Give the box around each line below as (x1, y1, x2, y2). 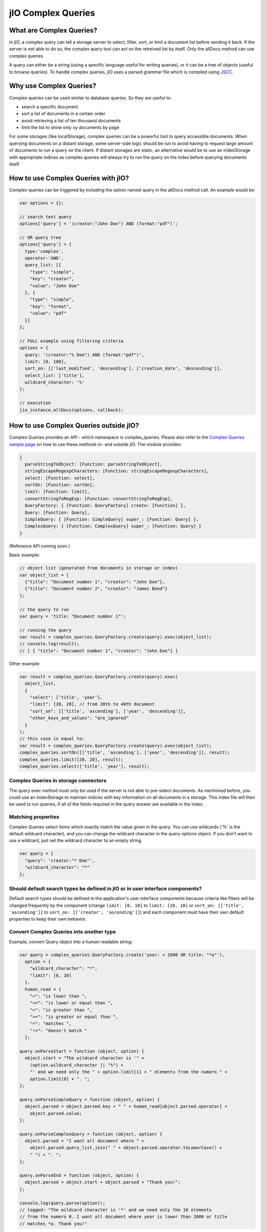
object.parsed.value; (30, 1110, 82, 1116)
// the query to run (19, 607, 69, 612)
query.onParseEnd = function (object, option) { (19, 1173, 139, 1178)
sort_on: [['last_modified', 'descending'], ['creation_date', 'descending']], (25, 366, 223, 372)
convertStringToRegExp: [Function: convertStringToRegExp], (25, 496, 173, 501)
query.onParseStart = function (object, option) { (19, 1049, 145, 1054)
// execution (19, 400, 51, 406)
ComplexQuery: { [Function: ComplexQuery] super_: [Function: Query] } (25, 523, 201, 529)
